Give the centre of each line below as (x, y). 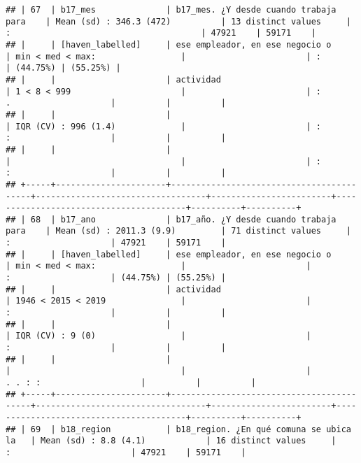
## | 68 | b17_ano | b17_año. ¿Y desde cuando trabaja (171, 219)
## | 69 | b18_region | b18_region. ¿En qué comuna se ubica (178, 429)
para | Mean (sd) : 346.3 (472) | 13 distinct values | (178, 21)
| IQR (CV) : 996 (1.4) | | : (164, 126)
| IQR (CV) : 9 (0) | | (158, 336)
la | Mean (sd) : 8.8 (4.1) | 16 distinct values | (171, 441)
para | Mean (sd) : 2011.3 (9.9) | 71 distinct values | (178, 231)
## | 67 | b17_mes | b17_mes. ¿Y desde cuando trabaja (171, 10)
